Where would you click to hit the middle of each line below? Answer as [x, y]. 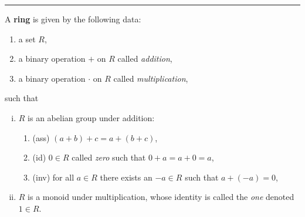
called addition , [145, 59]
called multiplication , [151, 78]
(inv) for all [53, 177]
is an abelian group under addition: [91, 117]
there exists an [126, 177]
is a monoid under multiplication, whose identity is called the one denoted [161, 197]
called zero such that [109, 157]
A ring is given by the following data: [73, 19]
